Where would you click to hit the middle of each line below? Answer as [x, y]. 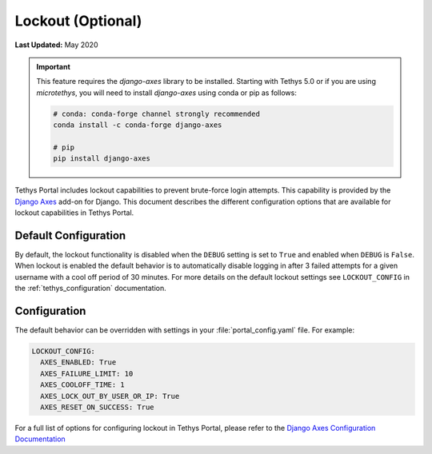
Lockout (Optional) [78, 21]
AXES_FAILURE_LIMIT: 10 [87, 373]
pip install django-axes [102, 159]
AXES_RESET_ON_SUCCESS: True [98, 407]
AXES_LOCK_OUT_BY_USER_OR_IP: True [110, 396]
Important [54, 66]
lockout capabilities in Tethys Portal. [74, 213]
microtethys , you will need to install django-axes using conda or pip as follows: [167, 93]
